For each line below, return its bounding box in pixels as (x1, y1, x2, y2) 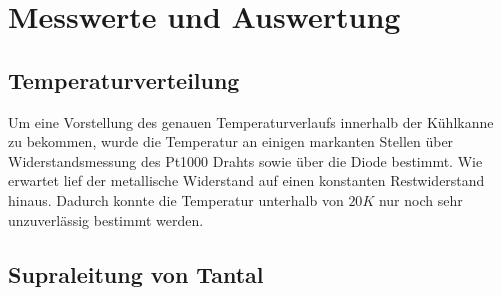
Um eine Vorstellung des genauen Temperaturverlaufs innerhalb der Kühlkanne (8, 111, 494, 132)
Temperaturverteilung (8, 64, 240, 95)
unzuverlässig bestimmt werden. (8, 209, 204, 230)
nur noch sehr (378, 189, 463, 210)
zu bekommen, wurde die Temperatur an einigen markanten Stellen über (8, 131, 454, 152)
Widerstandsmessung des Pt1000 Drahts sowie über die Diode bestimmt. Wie (8, 150, 483, 171)
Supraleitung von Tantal (8, 258, 264, 289)
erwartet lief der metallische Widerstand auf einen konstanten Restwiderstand (8, 170, 485, 191)
